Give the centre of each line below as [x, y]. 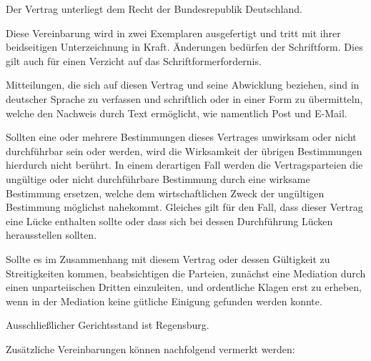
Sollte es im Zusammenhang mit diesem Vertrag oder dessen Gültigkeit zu [168, 258]
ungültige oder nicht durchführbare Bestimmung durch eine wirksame [158, 178]
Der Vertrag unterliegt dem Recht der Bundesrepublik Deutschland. [154, 9]
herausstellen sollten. [51, 235]
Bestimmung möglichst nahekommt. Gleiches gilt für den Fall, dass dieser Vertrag [184, 207]
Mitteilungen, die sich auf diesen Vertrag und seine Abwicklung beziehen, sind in [183, 85]
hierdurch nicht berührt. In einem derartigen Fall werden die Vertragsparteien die [184, 165]
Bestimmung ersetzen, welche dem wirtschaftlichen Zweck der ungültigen [165, 193]
